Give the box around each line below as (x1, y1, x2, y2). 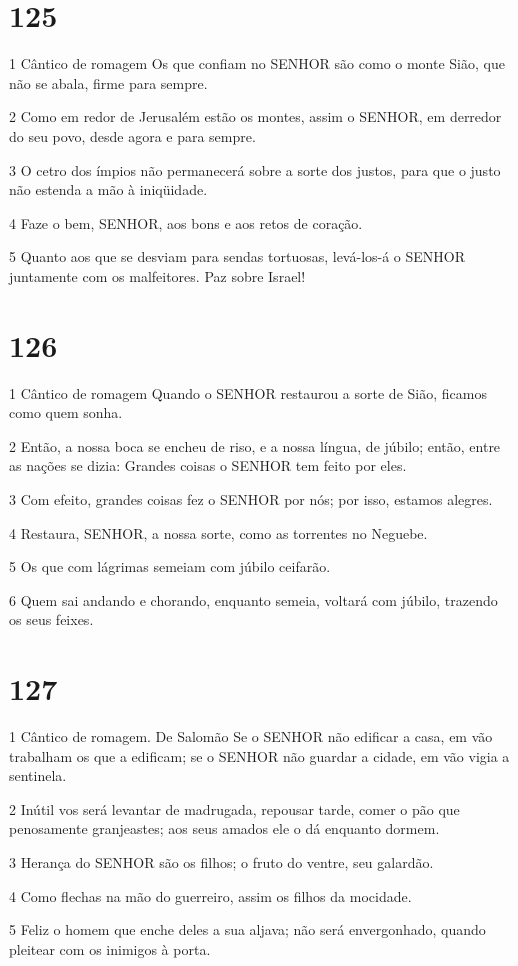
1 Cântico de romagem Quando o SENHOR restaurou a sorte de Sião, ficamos (9, 382, 487, 403)
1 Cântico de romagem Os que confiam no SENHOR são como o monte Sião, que (9, 53, 505, 74)
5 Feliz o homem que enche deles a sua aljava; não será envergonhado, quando (9, 919, 486, 940)
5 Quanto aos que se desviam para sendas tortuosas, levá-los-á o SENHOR (9, 246, 466, 267)
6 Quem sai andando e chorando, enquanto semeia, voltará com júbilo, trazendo (9, 589, 498, 610)
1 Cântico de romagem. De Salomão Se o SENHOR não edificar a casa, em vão (9, 726, 493, 747)
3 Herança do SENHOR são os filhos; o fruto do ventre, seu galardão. (9, 852, 434, 873)
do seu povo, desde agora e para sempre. (9, 125, 256, 146)
